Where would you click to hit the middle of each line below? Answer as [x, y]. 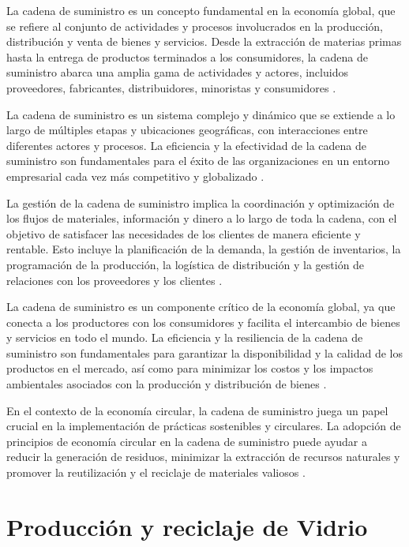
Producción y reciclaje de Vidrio [187, 526]
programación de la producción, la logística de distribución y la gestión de [186, 264]
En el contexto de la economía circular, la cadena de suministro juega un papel [197, 410]
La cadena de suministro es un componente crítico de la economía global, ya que [201, 307]
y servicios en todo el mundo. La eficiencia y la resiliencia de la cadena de [185, 337]
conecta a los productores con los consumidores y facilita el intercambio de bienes [203, 322]
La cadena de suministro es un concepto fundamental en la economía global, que [201, 10]
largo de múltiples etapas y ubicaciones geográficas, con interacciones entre [187, 130]
